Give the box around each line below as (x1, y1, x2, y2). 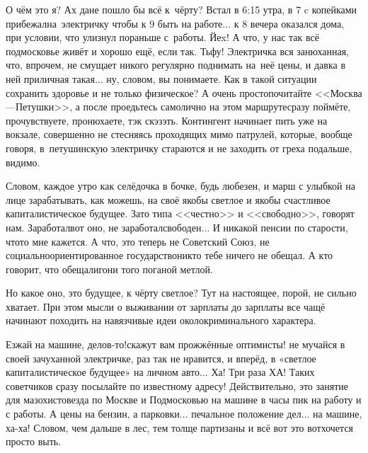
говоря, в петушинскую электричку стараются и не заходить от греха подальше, (6, 140, 352, 155)
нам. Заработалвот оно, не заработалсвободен (6, 219, 202, 234)
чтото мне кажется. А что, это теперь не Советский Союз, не (6, 234, 270, 248)
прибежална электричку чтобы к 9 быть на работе (6, 16, 223, 30)
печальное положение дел (191, 406, 301, 421)
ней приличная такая (6, 71, 95, 86)
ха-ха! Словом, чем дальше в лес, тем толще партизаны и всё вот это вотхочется (6, 420, 354, 435)
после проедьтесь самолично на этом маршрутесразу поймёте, (83, 99, 351, 114)
